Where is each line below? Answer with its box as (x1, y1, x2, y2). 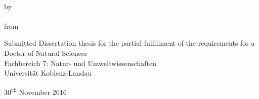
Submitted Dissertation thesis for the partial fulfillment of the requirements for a (4, 38, 255, 48)
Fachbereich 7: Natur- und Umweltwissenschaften (4, 57, 157, 68)
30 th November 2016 (4, 85, 67, 97)
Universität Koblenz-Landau (4, 68, 92, 78)
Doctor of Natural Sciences (4, 47, 88, 58)
